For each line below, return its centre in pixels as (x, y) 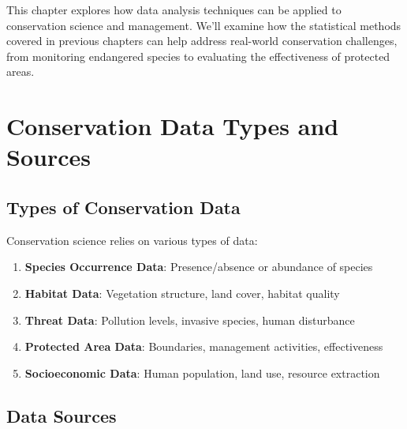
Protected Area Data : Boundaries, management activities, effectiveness (204, 346)
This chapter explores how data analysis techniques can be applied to (174, 9)
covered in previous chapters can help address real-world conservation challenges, (202, 41)
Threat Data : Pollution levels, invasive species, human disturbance (190, 320)
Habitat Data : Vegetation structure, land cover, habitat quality (182, 293)
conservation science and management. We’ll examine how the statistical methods (204, 25)
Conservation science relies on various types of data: (132, 240)
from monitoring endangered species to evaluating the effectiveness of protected (198, 56)
